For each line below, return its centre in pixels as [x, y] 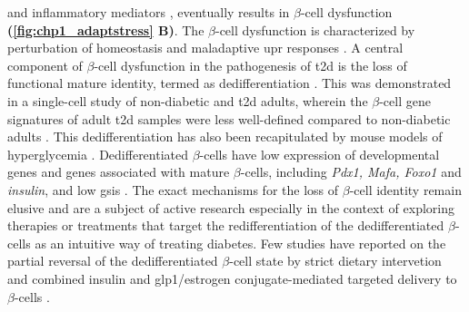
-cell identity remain [405, 189]
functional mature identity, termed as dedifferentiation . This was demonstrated [230, 83]
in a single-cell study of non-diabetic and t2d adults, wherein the [188, 100]
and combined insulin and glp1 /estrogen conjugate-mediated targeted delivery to [232, 278]
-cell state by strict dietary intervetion [335, 261]
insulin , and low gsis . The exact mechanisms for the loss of [173, 189]
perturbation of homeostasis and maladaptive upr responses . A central [205, 48]
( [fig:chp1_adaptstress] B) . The [106, 29]
